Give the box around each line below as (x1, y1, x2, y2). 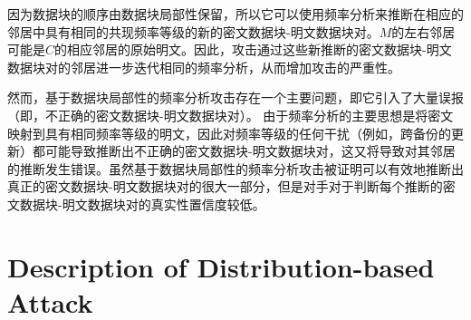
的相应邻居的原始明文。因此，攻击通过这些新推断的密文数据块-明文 (54, 40, 452, 59)
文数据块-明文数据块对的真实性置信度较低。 (7, 194, 265, 213)
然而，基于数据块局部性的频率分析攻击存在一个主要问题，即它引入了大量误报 (7, 88, 464, 107)
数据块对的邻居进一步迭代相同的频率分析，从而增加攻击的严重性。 (7, 57, 400, 76)
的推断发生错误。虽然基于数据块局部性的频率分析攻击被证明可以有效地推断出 (7, 159, 464, 178)
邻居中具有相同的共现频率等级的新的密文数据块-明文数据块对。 (7, 22, 380, 41)
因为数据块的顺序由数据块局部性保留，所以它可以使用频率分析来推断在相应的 (7, 5, 464, 23)
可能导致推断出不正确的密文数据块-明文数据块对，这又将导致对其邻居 (44, 141, 456, 160)
